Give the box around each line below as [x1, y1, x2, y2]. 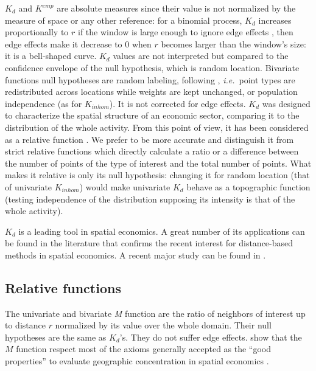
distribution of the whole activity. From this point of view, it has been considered [5, 120, 309, 133]
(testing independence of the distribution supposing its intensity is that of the [5, 192, 295, 205]
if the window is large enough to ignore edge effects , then [78, 26, 293, 38]
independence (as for [5, 97, 82, 109]
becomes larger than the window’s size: [161, 37, 306, 50]
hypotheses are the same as [5, 330, 107, 343]
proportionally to [5, 26, 69, 38]
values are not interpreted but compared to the [113, 49, 289, 62]
